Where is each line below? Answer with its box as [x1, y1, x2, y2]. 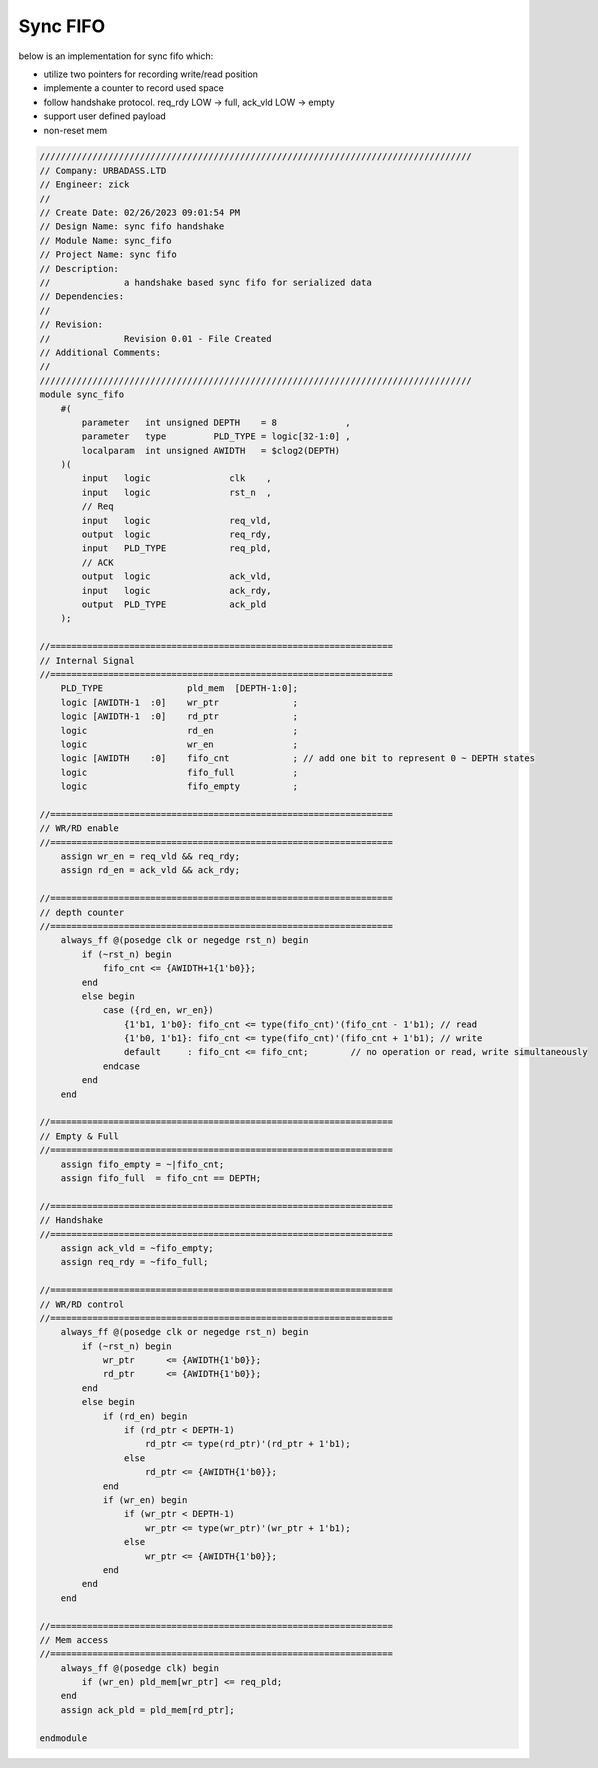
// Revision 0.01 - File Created [39, 333, 272, 344]
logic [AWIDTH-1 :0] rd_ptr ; [60, 711, 299, 722]
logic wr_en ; [60, 738, 299, 750]
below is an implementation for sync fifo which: [18, 50, 214, 62]
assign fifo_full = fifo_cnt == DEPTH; [60, 1173, 262, 1184]
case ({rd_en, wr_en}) [102, 1005, 214, 1016]
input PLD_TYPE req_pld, [81, 543, 272, 554]
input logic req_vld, [81, 515, 272, 526]
